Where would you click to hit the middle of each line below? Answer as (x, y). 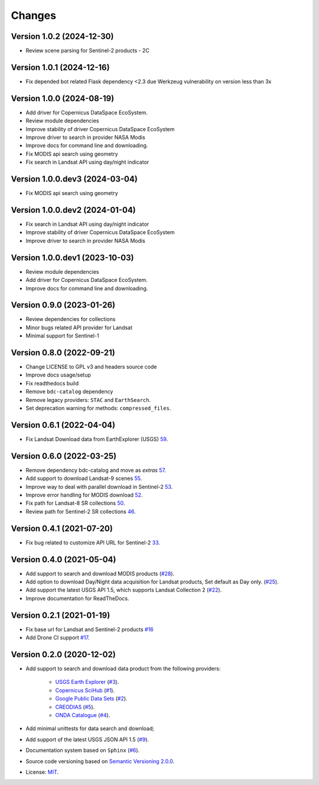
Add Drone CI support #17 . (58, 638)
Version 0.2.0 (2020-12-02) (64, 654)
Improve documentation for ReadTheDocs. (77, 598)
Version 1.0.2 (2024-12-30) (62, 36)
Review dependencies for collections (71, 319)
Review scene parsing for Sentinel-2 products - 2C (88, 51)
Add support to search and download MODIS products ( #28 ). (100, 573)
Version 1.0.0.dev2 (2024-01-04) (73, 210)
